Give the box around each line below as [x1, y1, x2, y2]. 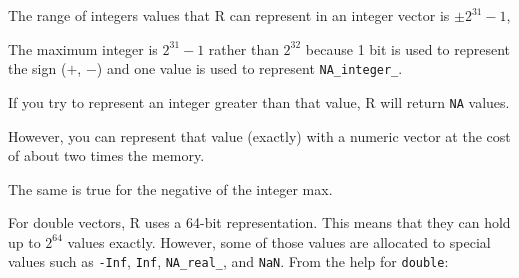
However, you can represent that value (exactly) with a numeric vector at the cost [8, 125, 511, 146]
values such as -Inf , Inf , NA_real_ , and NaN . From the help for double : [8, 251, 449, 272]
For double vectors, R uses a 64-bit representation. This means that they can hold [8, 212, 511, 233]
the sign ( [8, 58, 67, 79]
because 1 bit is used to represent [305, 38, 510, 59]
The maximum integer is [8, 38, 158, 59]
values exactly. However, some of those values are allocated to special [67, 231, 491, 252]
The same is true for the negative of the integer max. [8, 178, 333, 199]
